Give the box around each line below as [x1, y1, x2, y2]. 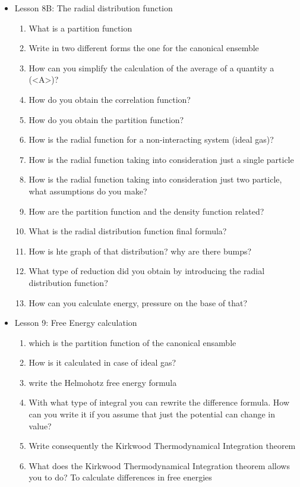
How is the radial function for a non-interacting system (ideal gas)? [29, 133, 274, 146]
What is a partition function [29, 21, 132, 34]
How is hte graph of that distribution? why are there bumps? [29, 244, 252, 257]
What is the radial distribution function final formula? [29, 225, 227, 237]
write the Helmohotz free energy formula [29, 376, 177, 388]
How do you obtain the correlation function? [29, 93, 191, 105]
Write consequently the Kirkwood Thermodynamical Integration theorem [29, 439, 296, 452]
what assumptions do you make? [29, 184, 147, 197]
